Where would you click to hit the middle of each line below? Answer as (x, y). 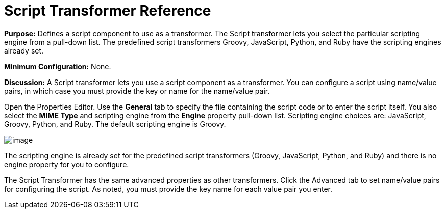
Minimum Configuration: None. (58, 66)
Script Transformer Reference (108, 11)
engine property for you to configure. (67, 164)
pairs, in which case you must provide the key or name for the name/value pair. (137, 91)
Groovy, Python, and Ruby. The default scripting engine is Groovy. (115, 124)
